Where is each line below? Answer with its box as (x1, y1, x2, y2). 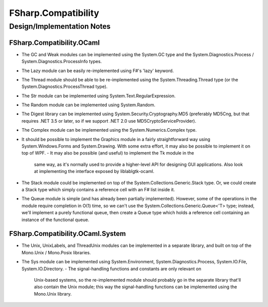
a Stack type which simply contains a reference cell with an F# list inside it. (21, 186, 175, 192)
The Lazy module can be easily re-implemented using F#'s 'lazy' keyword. (21, 68, 174, 74)
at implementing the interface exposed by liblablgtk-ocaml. (34, 168, 155, 174)
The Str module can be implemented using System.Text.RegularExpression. (21, 92, 176, 99)
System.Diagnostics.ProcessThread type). (21, 83, 108, 89)
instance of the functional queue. (21, 217, 89, 223)
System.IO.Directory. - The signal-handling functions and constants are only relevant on (21, 266, 201, 272)
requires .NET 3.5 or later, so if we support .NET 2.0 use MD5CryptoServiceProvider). (21, 118, 197, 124)
